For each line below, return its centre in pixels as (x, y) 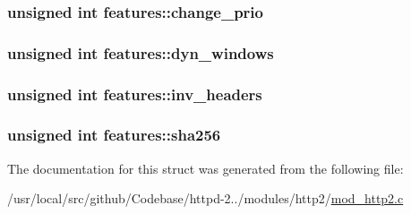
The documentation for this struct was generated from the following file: (205, 168)
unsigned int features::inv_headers (135, 94)
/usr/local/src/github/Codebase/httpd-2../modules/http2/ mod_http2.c (205, 198)
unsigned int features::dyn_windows (141, 52)
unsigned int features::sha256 (114, 135)
